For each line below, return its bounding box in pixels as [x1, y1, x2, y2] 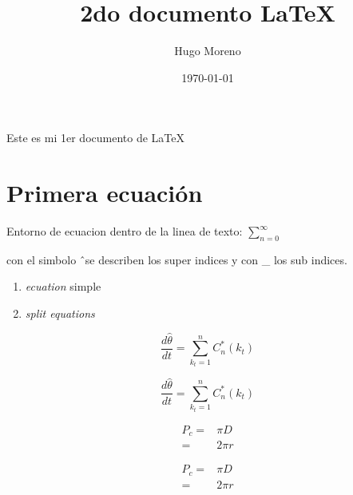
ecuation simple [25, 278, 101, 295]
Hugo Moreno [174, 42, 241, 59]
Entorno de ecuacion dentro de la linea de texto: [6, 223, 243, 240]
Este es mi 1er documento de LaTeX [6, 129, 184, 146]
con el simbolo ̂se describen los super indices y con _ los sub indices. [6, 251, 347, 267]
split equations [25, 305, 95, 322]
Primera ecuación [6, 176, 203, 209]
